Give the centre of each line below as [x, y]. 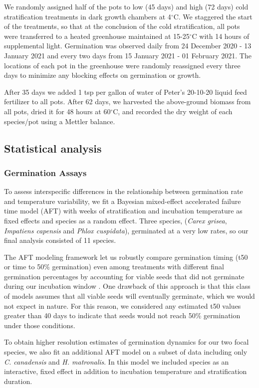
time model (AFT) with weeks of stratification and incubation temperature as [123, 211]
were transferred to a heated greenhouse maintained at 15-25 [97, 36]
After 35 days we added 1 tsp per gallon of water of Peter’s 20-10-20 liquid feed [126, 92]
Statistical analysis [53, 148]
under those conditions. [40, 325]
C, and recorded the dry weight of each [173, 111]
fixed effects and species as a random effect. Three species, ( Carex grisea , [116, 220]
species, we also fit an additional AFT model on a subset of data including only [126, 352]
